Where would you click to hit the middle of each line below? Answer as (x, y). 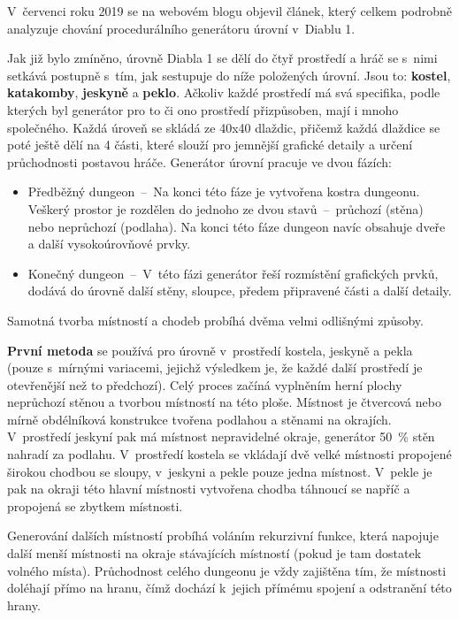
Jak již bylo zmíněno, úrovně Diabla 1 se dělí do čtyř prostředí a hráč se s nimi (222, 58)
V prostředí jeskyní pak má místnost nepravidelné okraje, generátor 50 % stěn (221, 436)
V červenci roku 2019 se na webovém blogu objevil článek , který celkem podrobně (230, 11)
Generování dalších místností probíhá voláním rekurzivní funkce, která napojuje (223, 536)
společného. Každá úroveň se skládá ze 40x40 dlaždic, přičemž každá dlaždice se (224, 127)
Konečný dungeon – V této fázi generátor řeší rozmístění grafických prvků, (233, 273)
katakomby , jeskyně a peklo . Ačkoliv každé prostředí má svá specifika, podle (224, 92)
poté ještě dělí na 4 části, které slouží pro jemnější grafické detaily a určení (210, 145)
